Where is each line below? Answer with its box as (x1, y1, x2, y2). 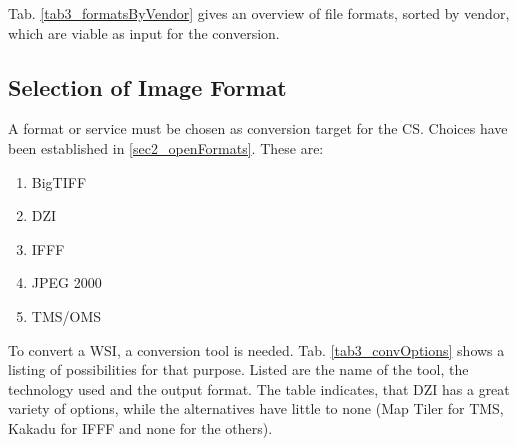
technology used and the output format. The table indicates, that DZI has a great (8, 378, 510, 399)
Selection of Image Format (8, 71, 287, 102)
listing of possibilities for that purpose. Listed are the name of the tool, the (8, 359, 469, 380)
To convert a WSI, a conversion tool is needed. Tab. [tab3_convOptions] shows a (8, 339, 505, 360)
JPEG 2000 (31, 272, 102, 293)
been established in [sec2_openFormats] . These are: (8, 137, 324, 158)
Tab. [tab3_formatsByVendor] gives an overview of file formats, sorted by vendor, (8, 3, 510, 23)
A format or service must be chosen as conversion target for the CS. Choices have (8, 118, 508, 139)
